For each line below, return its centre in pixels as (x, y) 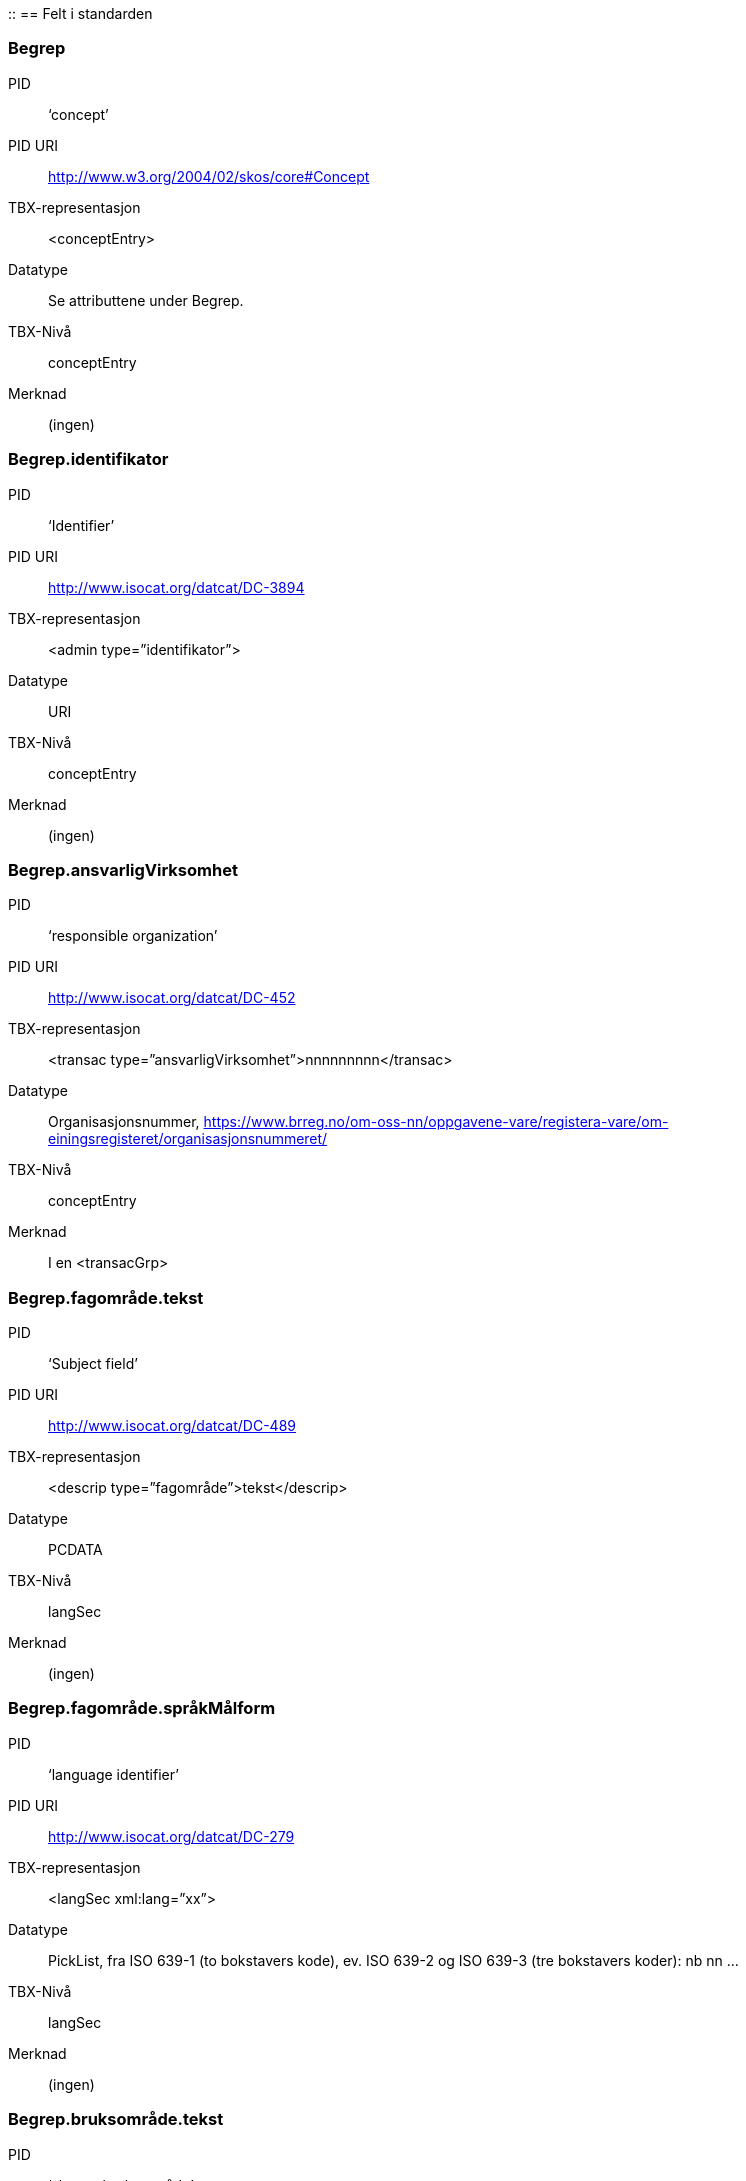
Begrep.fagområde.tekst (106, 1297)
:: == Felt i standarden (80, 13)
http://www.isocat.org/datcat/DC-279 (171, 1836)
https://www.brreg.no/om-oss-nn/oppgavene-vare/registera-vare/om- (436, 1122)
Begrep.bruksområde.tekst (116, 2119)
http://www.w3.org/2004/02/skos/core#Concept (209, 176)
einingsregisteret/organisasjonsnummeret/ (188, 1139)
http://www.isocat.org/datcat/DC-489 (172, 1425)
